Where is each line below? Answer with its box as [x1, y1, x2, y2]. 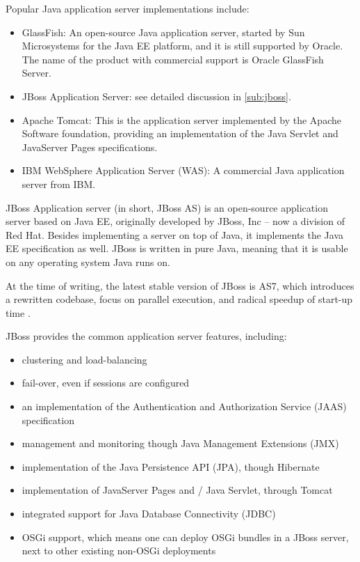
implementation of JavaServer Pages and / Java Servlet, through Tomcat [22, 483, 333, 497]
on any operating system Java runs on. [6, 254, 170, 269]
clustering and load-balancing [22, 352, 147, 366]
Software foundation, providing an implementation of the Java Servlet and [22, 126, 338, 141]
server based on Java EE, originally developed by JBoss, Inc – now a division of [6, 214, 345, 228]
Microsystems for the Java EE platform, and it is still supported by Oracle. [22, 38, 343, 53]
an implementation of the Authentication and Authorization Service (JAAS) [22, 399, 347, 414]
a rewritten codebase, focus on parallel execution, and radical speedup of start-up [6, 292, 353, 306]
